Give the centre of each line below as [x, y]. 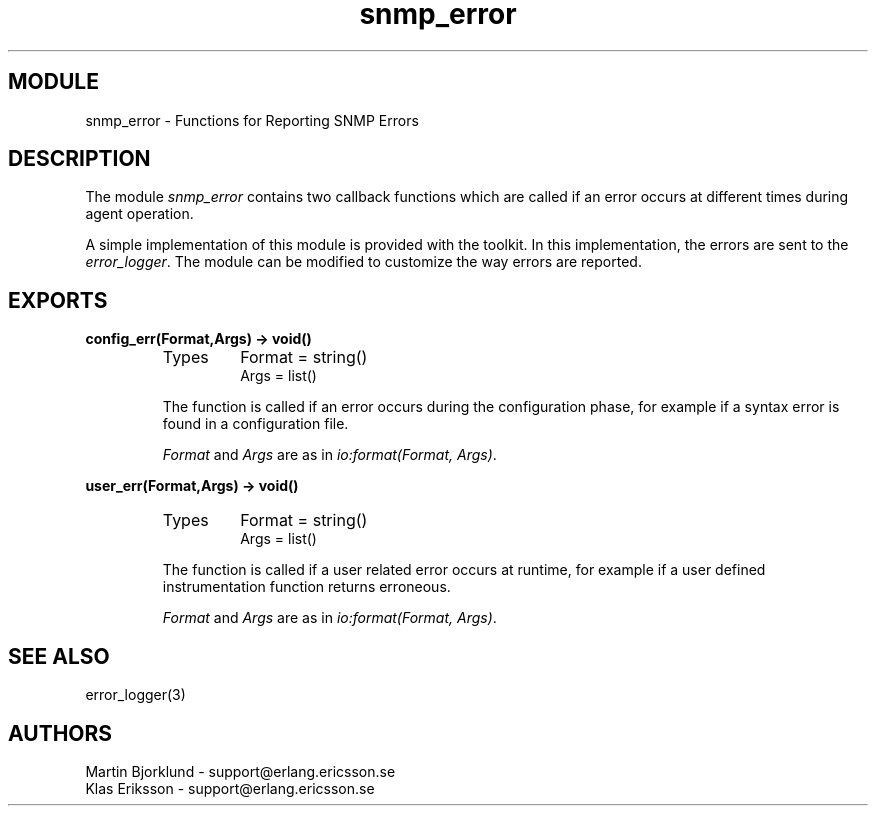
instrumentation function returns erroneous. [306, 587]
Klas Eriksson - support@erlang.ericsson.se [230, 788]
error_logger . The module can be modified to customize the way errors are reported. [363, 262]
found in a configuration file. [255, 424]
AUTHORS [60, 733]
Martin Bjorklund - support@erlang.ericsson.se [240, 771]
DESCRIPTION [79, 159]
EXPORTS [58, 300]
